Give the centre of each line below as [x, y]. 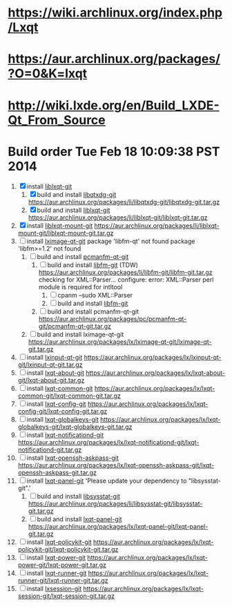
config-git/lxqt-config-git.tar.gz [62, 411]
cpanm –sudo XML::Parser [95, 295]
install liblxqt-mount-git [59, 225]
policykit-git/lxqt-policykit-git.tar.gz [68, 549]
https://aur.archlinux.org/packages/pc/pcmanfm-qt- [113, 318]
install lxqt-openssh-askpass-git [73, 458]
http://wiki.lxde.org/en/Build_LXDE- [114, 105]
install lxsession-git [54, 588]
